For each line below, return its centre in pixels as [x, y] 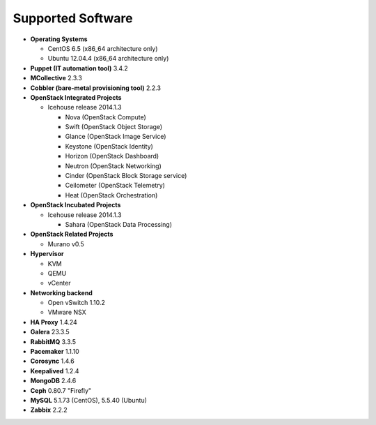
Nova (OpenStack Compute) [105, 117]
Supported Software [73, 18]
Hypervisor [47, 254]
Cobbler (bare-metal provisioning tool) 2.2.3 [96, 88]
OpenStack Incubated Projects [76, 205]
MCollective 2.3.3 [56, 78]
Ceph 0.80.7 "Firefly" [61, 390]
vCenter [59, 283]
